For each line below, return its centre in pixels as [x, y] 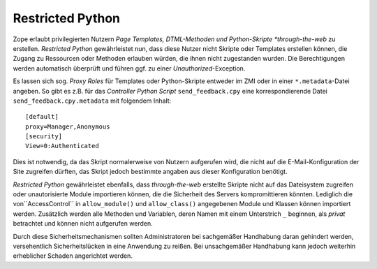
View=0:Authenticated [62, 146]
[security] [44, 137]
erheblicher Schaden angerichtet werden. [73, 256]
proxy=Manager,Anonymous [68, 126]
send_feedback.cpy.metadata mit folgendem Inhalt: [92, 101]
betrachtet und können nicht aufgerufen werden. [83, 224]
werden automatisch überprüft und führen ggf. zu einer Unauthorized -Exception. [129, 68]
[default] [42, 117]
